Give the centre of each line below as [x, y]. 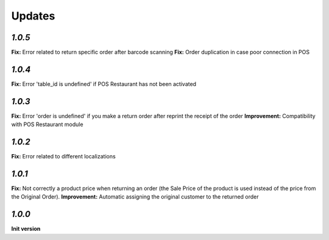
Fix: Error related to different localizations [63, 157]
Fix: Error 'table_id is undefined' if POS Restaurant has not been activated [104, 84]
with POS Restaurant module [47, 124]
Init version [26, 229]
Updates [33, 16]
